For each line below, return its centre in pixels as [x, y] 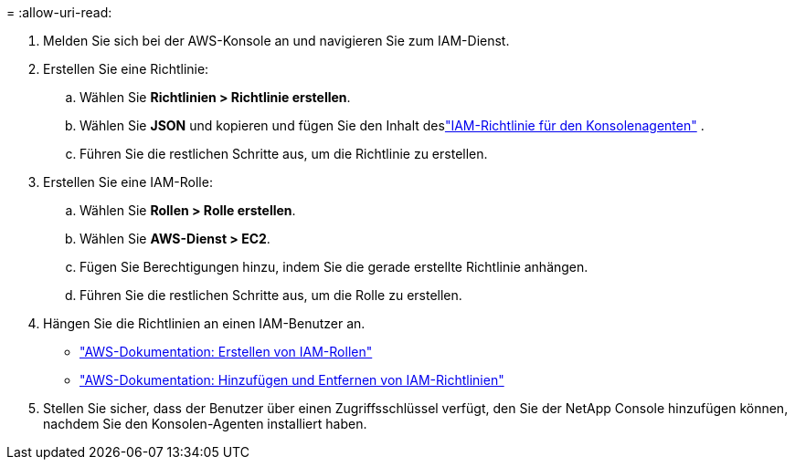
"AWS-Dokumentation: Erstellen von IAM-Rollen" [226, 352]
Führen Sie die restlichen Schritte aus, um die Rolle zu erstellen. [271, 295]
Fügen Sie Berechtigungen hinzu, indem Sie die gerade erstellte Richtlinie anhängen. [334, 267]
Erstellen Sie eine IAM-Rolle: [128, 182]
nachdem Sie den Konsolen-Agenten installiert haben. [205, 424]
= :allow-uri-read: [59, 12]
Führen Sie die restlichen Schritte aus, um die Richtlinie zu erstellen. [284, 154]
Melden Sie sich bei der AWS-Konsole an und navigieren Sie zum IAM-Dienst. [276, 41]
